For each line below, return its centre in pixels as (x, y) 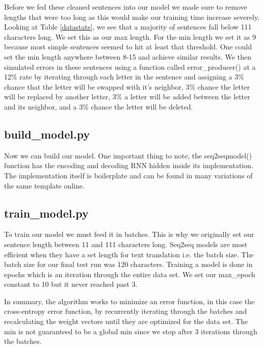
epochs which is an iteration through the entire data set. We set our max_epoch (130, 274)
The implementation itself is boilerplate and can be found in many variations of (128, 175)
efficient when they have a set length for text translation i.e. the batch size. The (129, 254)
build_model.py (47, 134)
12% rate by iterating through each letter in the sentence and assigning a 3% (124, 77)
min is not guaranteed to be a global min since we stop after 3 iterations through (131, 331)
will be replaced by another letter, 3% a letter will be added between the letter (127, 97)
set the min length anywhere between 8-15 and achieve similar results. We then (128, 56)
